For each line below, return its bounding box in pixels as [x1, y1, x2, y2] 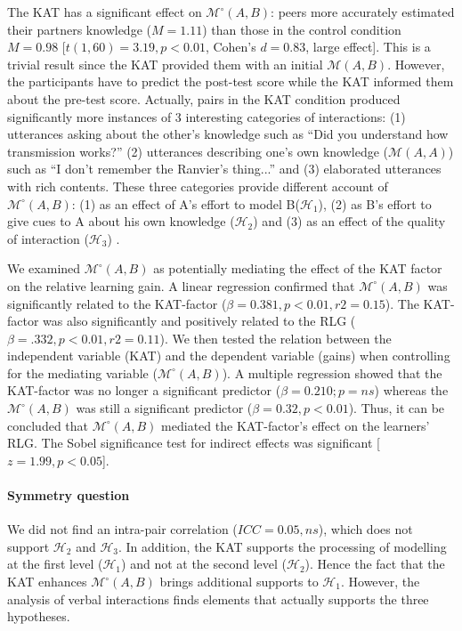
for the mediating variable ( [7, 363, 158, 382]
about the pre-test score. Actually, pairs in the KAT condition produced [7, 89, 401, 108]
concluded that [7, 416, 89, 434]
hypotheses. [7, 607, 70, 626]
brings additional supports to [159, 572, 319, 591]
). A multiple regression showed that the [222, 363, 442, 382]
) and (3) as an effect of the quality [253, 212, 446, 231]
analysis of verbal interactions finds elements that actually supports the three [7, 589, 429, 608]
